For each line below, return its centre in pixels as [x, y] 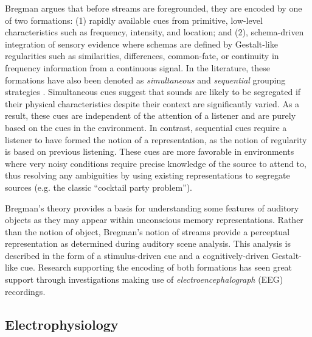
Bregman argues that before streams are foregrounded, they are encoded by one [154, 8]
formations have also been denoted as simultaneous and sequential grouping [145, 80]
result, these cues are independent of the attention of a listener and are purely [151, 115]
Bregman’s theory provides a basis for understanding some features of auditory [152, 208]
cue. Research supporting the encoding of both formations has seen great [156, 267]
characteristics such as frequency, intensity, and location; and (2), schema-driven [154, 32]
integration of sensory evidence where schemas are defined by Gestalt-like [141, 44]
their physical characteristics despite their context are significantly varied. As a [152, 103]
